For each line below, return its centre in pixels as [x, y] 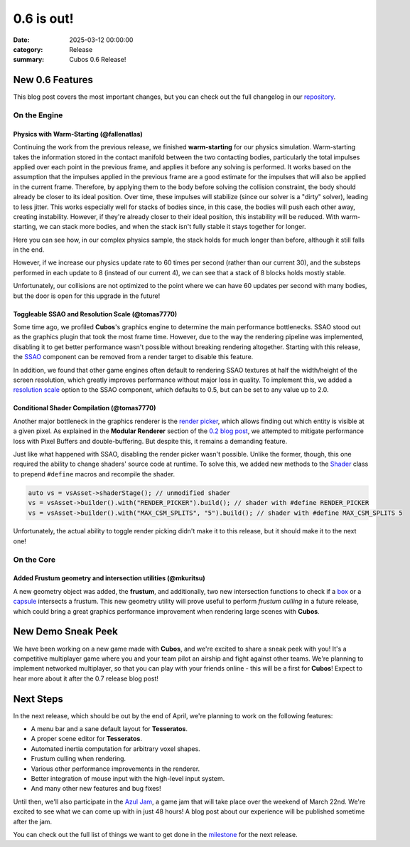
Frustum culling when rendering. [79, 759]
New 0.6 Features [53, 80]
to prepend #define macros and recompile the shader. [94, 474]
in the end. [29, 250]
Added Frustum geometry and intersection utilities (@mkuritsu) [109, 578]
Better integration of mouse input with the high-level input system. [128, 778]
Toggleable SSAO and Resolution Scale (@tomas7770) [95, 314]
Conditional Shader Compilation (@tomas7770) [85, 408]
